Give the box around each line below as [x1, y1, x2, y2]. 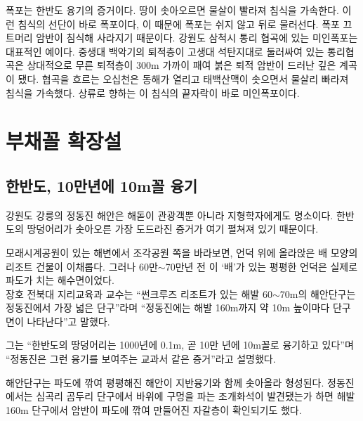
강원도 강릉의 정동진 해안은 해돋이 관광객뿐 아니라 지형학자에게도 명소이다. [6, 207, 334, 222]
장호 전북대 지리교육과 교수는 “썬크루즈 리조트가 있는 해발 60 [6, 286, 272, 301]
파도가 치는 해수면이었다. [6, 273, 114, 287]
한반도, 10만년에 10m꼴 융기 [6, 174, 198, 196]
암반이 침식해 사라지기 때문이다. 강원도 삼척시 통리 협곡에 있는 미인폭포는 [36, 30, 358, 45]
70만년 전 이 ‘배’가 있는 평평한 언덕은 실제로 [165, 259, 358, 273]
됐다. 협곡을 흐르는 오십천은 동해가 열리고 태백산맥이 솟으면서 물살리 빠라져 [18, 71, 349, 86]
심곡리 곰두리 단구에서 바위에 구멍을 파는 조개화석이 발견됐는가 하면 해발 [36, 389, 355, 403]
